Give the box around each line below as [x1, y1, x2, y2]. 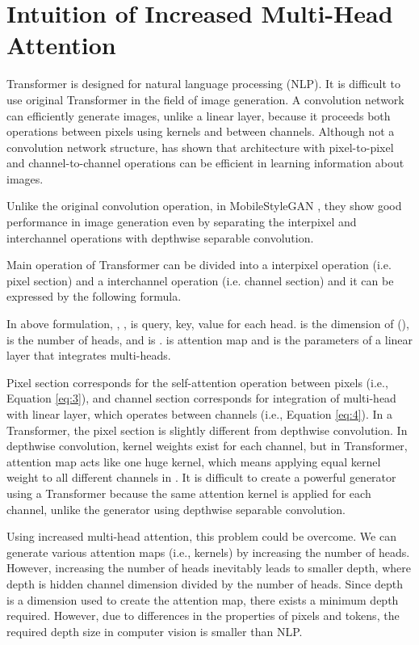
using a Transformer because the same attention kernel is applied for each [6, 484, 371, 501]
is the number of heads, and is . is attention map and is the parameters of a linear [6, 331, 413, 348]
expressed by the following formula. [6, 288, 182, 305]
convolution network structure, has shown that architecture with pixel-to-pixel [6, 138, 394, 155]
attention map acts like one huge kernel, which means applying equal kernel [6, 453, 381, 470]
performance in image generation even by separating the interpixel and [6, 213, 357, 230]
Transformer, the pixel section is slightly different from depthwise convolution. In [6, 421, 408, 438]
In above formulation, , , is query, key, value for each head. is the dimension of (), [6, 315, 409, 332]
